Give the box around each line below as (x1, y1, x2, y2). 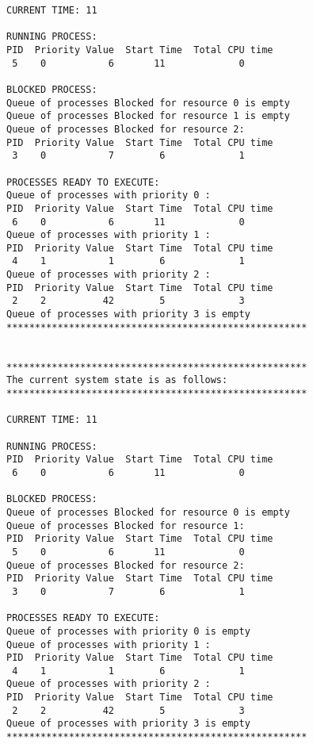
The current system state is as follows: (6, 374, 228, 386)
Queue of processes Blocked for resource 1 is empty (6, 110, 290, 122)
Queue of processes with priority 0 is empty (6, 625, 250, 637)
